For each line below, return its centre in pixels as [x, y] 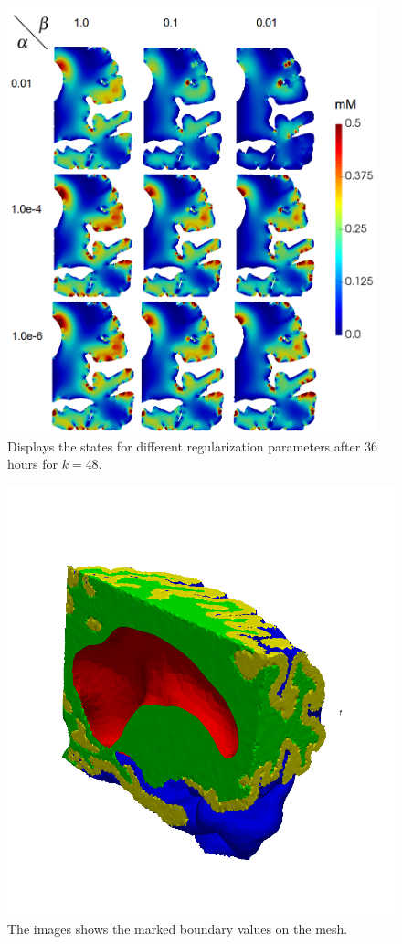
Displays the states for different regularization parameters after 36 [192, 445]
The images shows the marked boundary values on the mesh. [178, 928]
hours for [33, 464]
